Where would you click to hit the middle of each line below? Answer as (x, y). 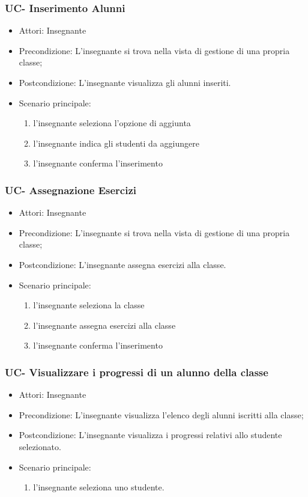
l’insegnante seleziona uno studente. (99, 487)
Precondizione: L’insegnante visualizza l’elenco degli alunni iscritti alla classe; (161, 414)
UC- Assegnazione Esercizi (71, 190)
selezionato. (40, 446)
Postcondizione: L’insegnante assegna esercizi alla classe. (122, 264)
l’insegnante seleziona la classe (89, 305)
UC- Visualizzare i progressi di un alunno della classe (137, 372)
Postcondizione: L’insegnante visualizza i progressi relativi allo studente (150, 435)
